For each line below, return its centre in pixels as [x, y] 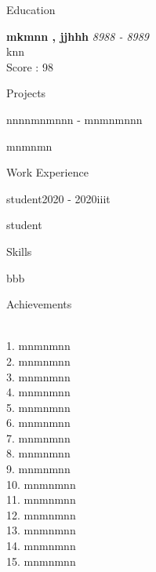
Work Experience [47, 172]
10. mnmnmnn [41, 484]
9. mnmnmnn [38, 469]
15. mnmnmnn [41, 561]
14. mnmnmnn [41, 546]
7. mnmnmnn [38, 437]
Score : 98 [30, 66]
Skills [19, 251]
